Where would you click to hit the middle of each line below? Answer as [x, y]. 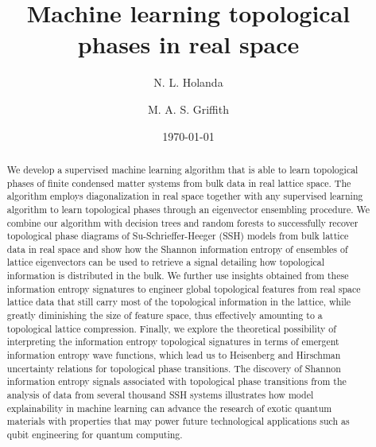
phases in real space [188, 44]
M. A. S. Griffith [188, 109]
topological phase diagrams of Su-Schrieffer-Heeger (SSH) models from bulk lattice [178, 236]
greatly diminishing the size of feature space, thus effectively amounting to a [165, 315]
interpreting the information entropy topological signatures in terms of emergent [173, 342]
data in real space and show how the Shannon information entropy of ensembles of [177, 249]
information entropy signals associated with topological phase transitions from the [176, 381]
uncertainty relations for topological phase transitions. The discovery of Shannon [174, 368]
